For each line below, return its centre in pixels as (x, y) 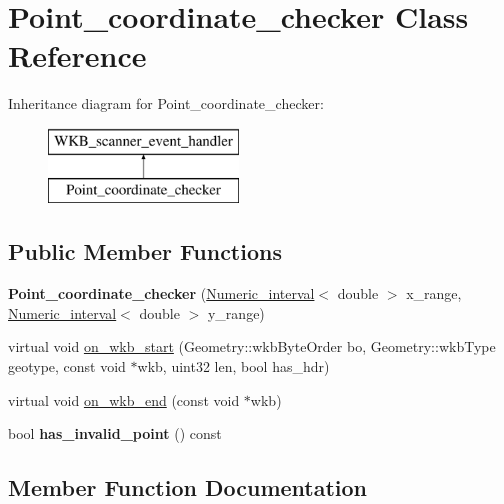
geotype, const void (67, 366)
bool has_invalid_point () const (115, 433)
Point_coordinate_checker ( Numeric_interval (161, 293)
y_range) (236, 312)
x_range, (434, 293)
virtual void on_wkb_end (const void (124, 399)
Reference (77, 55)
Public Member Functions (145, 251)
